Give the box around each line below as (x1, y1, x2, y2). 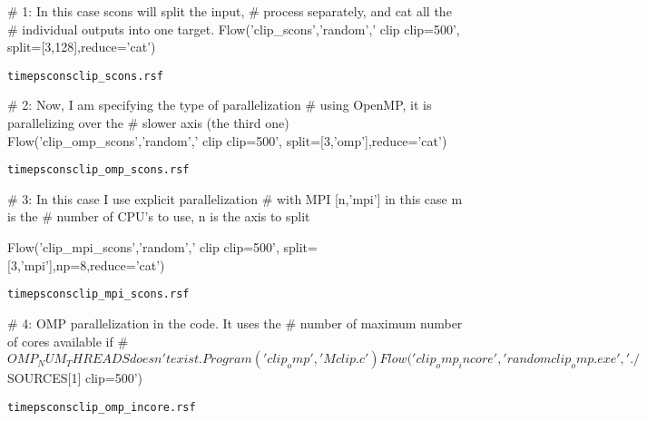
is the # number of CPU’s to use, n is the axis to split (7, 207, 310, 226)
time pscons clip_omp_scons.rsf (7, 163, 190, 177)
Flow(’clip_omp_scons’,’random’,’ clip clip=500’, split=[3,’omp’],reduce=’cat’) (7, 131, 447, 150)
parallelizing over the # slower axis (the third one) (7, 113, 289, 132)
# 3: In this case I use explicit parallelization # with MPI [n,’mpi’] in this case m (7, 189, 463, 208)
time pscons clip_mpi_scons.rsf (7, 288, 190, 301)
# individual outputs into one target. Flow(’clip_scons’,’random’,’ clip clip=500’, (7, 19, 460, 38)
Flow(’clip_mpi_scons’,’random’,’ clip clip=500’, (7, 238, 279, 257)
